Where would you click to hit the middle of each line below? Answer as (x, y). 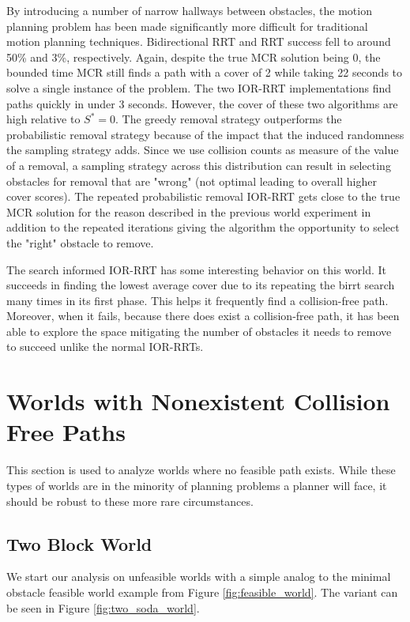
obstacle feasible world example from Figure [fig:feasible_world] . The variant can (202, 592)
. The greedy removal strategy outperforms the (228, 119)
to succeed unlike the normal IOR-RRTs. (105, 347)
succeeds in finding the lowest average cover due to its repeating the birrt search (201, 285)
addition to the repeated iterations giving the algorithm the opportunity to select (203, 227)
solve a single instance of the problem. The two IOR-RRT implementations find (199, 87)
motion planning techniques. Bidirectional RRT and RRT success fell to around (199, 41)
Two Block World (79, 543)
